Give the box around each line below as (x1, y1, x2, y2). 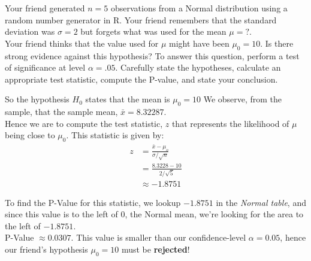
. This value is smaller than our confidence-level (71, 231, 246, 244)
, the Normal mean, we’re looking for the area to (125, 208, 304, 220)
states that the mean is (85, 93, 170, 105)
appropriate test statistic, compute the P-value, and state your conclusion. (5, 72, 278, 85)
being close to (5, 129, 55, 141)
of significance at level (5, 61, 86, 74)
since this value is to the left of (5, 208, 118, 220)
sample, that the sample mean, (5, 105, 118, 118)
